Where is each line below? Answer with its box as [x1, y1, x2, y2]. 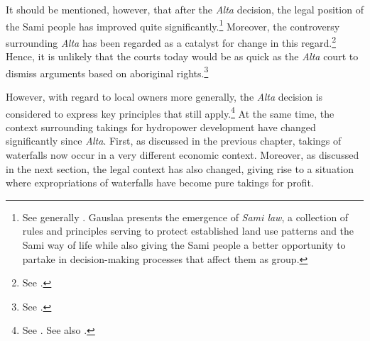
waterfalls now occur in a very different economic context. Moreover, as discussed [6, 147, 359, 162]
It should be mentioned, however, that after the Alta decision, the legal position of [6, 2, 364, 16]
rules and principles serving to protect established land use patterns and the [22, 223, 354, 238]
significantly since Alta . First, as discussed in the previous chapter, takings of [6, 133, 342, 148]
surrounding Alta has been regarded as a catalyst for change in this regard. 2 [6, 33, 337, 50]
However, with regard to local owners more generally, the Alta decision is [6, 89, 323, 104]
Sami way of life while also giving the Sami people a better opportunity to [22, 237, 346, 252]
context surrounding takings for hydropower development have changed [6, 119, 316, 134]
